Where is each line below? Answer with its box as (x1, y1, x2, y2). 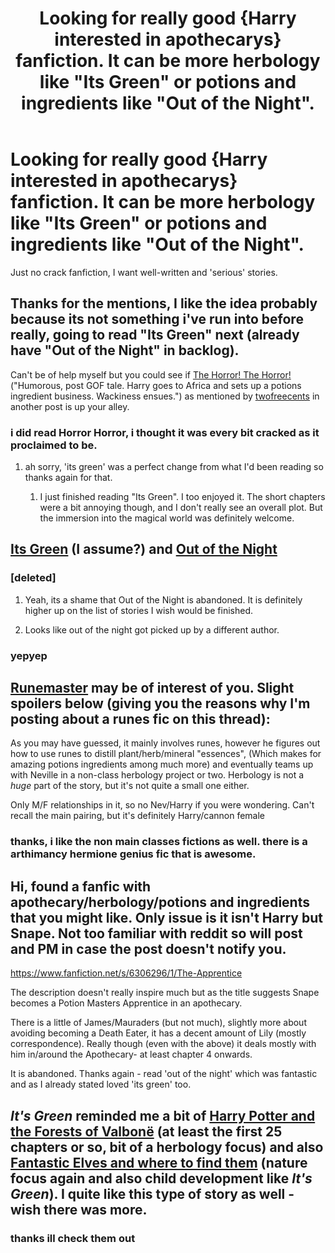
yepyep (10, 648, 48, 662)
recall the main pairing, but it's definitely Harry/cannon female (10, 810, 266, 822)
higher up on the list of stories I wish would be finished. (24, 604, 254, 616)
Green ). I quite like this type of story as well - (10, 1185, 295, 1202)
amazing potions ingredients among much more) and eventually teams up (10, 758, 314, 771)
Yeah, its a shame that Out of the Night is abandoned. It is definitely (24, 593, 303, 606)
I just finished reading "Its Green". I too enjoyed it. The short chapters (39, 491, 326, 503)
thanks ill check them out (10, 1231, 136, 1245)
